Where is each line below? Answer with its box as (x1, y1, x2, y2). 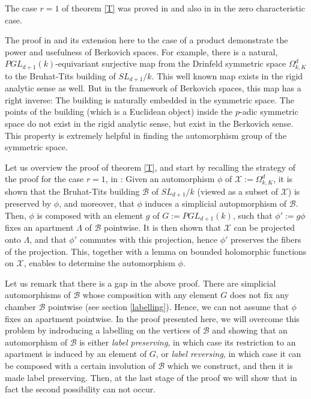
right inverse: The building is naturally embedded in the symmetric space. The (5, 93, 294, 106)
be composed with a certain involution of (5, 359, 155, 371)
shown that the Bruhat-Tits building (5, 184, 140, 197)
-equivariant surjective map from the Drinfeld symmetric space (55, 57, 286, 70)
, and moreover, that (59, 197, 134, 210)
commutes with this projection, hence (79, 233, 217, 245)
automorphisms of (5, 288, 71, 301)
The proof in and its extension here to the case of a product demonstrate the (5, 34, 288, 46)
